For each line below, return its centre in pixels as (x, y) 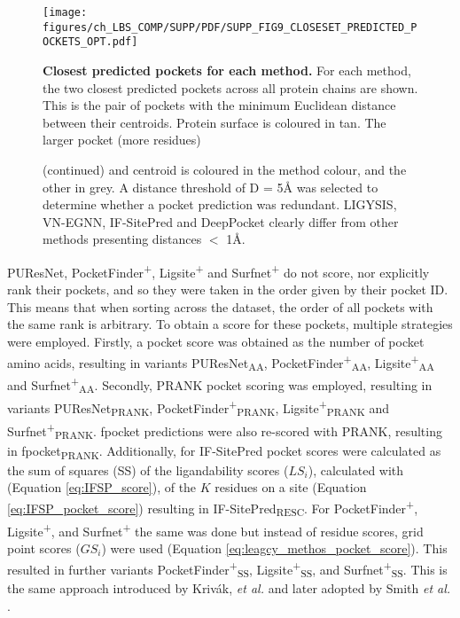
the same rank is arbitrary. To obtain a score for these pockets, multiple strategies (230, 324)
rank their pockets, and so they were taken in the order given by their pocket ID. (228, 289)
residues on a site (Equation (291, 487)
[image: (65, 12)
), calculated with (356, 469)
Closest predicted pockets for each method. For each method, (227, 70)
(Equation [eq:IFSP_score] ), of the (102, 487)
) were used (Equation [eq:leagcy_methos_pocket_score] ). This (274, 548)
